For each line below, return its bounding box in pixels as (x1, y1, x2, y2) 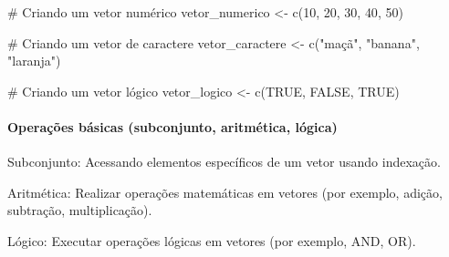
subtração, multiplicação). (7, 200, 152, 220)
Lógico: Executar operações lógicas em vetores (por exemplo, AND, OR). (7, 231, 416, 250)
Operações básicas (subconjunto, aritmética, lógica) (7, 117, 338, 136)
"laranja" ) (7, 51, 61, 70)
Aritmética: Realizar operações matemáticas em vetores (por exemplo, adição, (7, 182, 443, 201)
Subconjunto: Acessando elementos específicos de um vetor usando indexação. (7, 152, 441, 171)
